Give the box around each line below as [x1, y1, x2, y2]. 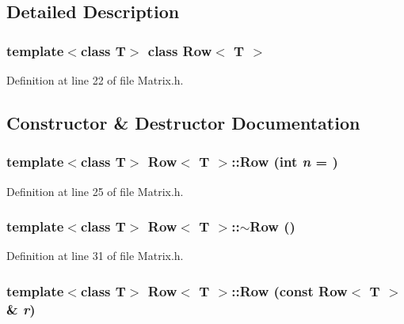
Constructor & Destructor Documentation [6, 110, 360, 134]
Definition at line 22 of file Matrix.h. [6, 72, 184, 88]
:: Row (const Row [231, 281, 348, 300]
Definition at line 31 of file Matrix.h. [6, 247, 184, 264]
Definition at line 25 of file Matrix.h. [6, 183, 184, 199]
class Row [147, 40, 212, 60]
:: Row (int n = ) [231, 152, 338, 171]
